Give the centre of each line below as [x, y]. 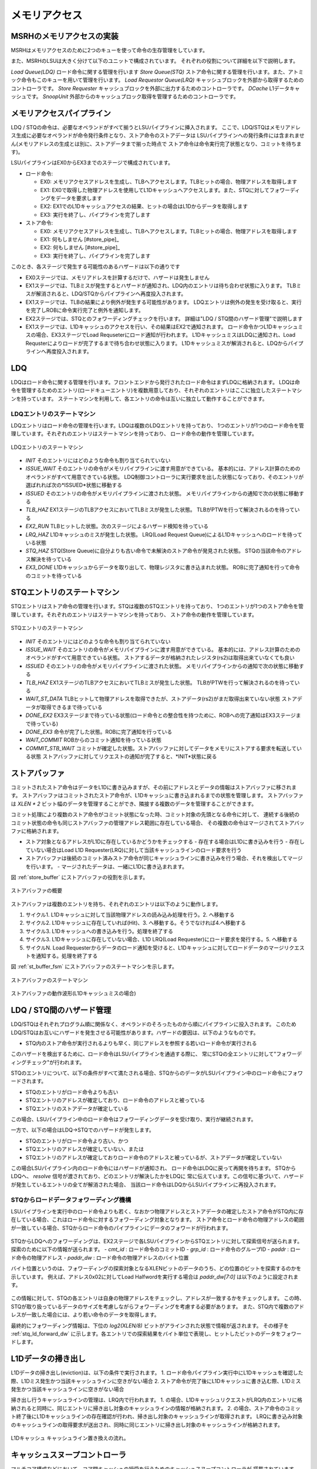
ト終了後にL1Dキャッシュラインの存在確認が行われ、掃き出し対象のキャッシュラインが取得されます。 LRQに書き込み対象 [157, 1417]
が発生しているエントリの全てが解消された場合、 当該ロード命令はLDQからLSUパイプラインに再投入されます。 [145, 1185]
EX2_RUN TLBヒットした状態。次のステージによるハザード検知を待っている [117, 526]
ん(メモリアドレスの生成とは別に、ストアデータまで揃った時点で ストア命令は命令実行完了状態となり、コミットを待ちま [156, 143]
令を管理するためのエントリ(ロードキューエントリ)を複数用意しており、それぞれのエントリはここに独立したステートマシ [156, 390]
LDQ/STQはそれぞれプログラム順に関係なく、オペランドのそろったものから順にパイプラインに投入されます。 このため [154, 1024]
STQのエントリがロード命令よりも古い [72, 1092]
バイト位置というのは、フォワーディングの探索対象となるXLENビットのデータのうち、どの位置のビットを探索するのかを [156, 1269]
